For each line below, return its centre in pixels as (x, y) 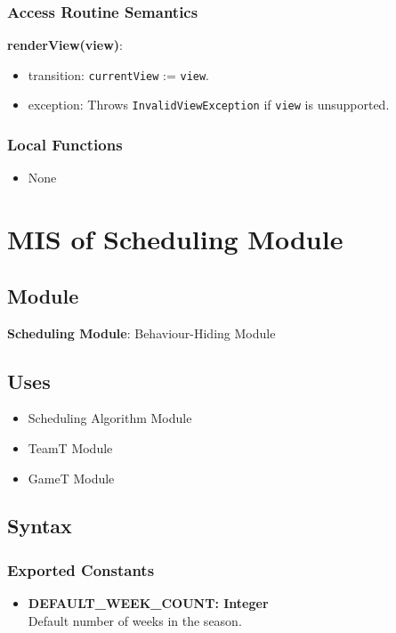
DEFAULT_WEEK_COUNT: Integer (148, 603)
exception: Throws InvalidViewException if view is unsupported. (209, 105)
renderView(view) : (65, 45)
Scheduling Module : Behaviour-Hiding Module (141, 333)
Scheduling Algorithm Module (110, 418)
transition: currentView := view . (119, 74)
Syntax (40, 526)
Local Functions (65, 145)
